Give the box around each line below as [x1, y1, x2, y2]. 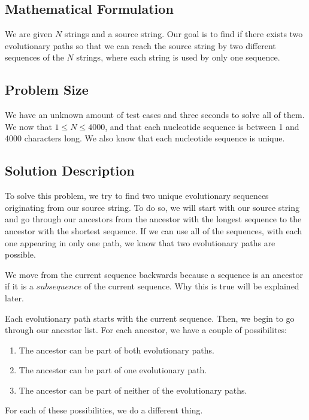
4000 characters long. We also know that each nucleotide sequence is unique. [5, 132, 285, 144]
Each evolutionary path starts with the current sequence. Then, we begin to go [5, 312, 295, 324]
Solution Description [5, 161, 135, 180]
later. [5, 291, 24, 304]
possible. [5, 248, 36, 261]
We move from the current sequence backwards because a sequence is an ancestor [5, 268, 303, 280]
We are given [5, 28, 53, 40]
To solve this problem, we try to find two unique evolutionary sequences [5, 189, 269, 202]
